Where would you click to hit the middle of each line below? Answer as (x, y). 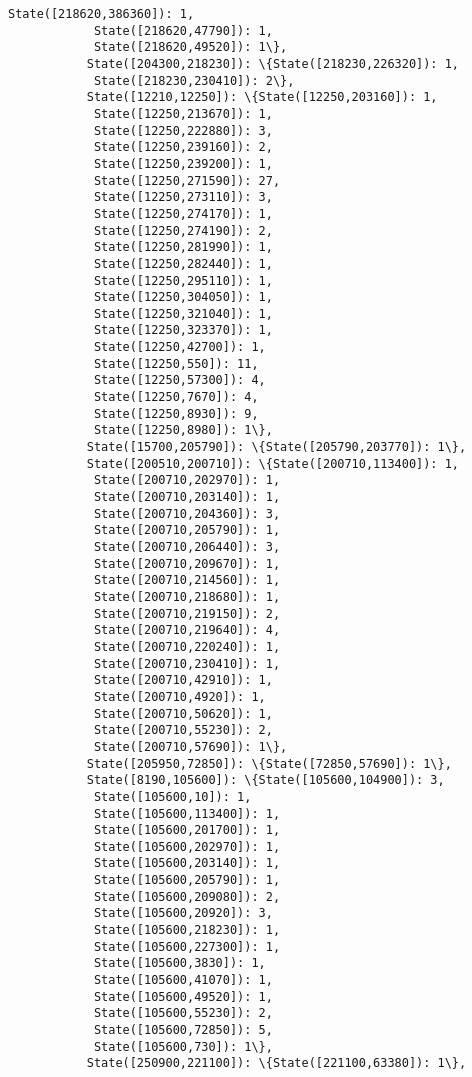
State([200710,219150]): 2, (187, 613)
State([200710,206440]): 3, (187, 547)
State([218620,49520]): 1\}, (190, 47)
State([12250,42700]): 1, (179, 347)
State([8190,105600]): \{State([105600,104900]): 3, (265, 780)
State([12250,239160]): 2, (183, 147)
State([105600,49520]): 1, (183, 996)
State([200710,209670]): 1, (187, 563)
